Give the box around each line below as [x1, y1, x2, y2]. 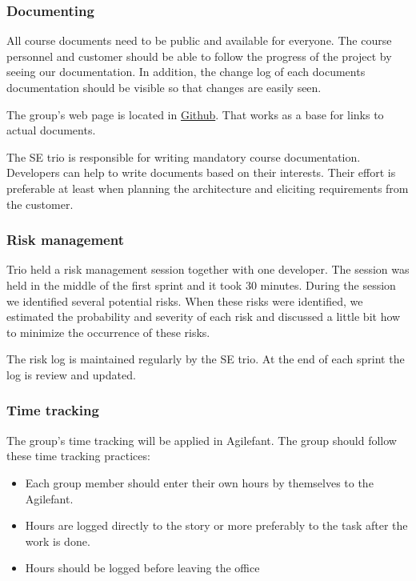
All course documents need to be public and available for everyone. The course [6, 32, 392, 49]
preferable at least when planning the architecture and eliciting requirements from [6, 179, 409, 196]
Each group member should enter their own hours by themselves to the [25, 474, 374, 491]
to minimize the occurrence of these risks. [6, 323, 210, 340]
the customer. [6, 195, 74, 212]
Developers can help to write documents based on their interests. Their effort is [6, 164, 396, 181]
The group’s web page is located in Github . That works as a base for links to [6, 106, 384, 122]
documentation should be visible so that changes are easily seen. [6, 79, 322, 95]
